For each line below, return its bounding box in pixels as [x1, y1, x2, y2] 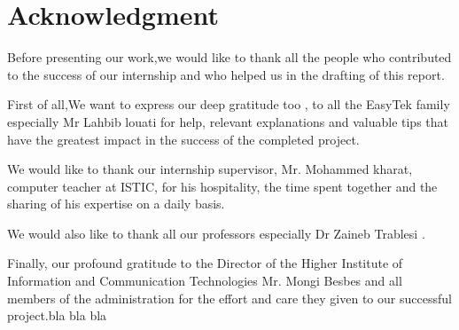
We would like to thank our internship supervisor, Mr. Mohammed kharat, [7, 160, 413, 178]
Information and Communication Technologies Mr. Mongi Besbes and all [7, 271, 402, 290]
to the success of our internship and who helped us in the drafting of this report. [7, 65, 445, 83]
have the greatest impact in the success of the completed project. [7, 130, 360, 148]
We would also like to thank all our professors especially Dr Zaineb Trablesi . [7, 224, 425, 242]
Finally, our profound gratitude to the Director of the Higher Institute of [7, 254, 403, 272]
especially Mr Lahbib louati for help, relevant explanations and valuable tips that [7, 112, 448, 130]
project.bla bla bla [7, 306, 107, 325]
